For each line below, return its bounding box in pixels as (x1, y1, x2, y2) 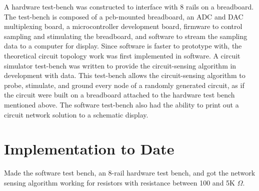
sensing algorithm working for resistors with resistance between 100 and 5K (4, 177, 235, 187)
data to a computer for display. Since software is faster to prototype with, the (4, 40, 242, 51)
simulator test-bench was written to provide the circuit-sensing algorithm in (4, 60, 236, 70)
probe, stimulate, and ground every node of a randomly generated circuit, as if (4, 79, 244, 90)
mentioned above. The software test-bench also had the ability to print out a (4, 99, 239, 109)
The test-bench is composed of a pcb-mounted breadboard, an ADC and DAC (4, 11, 243, 21)
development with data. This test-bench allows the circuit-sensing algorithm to (4, 70, 245, 80)
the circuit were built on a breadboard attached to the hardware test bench (4, 89, 235, 100)
